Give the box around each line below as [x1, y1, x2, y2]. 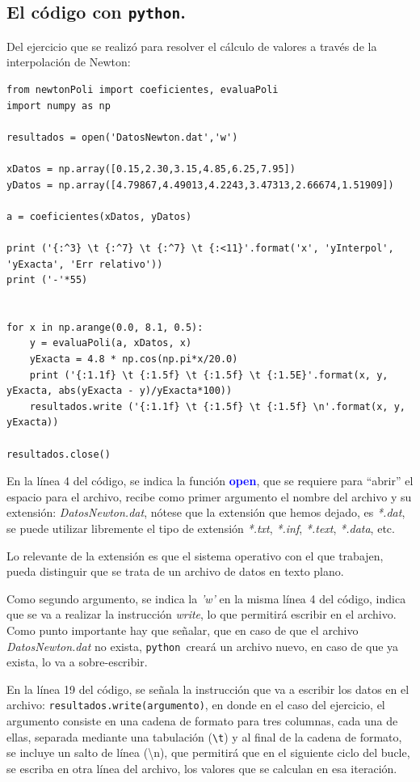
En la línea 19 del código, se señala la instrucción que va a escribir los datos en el [6, 680, 409, 697]
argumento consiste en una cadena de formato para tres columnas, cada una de [6, 712, 398, 729]
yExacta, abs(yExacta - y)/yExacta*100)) [6, 385, 233, 397]
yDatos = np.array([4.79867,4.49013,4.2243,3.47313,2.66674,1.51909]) [6, 179, 394, 191]
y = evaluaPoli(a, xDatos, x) [29, 337, 192, 349]
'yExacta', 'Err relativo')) [6, 258, 163, 270]
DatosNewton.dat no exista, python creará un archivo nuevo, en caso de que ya [6, 637, 399, 654]
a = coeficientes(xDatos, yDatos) [6, 210, 192, 222]
